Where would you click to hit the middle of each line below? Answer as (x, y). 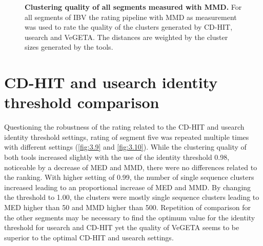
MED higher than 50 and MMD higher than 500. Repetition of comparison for (127, 207)
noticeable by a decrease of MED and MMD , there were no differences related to (131, 167)
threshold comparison (82, 102)
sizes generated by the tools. (69, 47)
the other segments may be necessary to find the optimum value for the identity (130, 217)
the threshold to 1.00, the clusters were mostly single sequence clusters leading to (132, 197)
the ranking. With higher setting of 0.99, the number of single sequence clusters (129, 177)
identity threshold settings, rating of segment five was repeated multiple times (127, 137)
